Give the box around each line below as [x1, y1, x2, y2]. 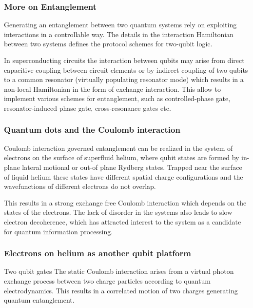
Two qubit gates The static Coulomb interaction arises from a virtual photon [4, 266, 234, 276]
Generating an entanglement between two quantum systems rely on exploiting [4, 20, 237, 30]
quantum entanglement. [4, 295, 75, 305]
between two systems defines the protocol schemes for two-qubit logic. [4, 39, 213, 49]
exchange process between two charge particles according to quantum [4, 275, 211, 286]
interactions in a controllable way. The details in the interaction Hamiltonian [4, 29, 234, 39]
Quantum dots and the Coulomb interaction [4, 123, 180, 136]
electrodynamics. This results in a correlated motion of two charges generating [4, 285, 238, 295]
